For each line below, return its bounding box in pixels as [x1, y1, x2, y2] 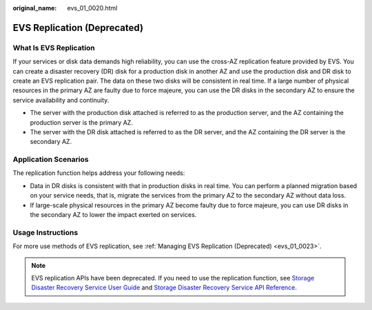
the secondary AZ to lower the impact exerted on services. [30, 210, 197, 218]
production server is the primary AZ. [30, 118, 134, 127]
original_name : [12, 4, 57, 12]
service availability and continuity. [12, 96, 110, 104]
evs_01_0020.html [67, 4, 118, 12]
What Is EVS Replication [12, 43, 96, 52]
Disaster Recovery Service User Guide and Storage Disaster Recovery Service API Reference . [31, 283, 298, 292]
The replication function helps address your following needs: [12, 169, 185, 177]
